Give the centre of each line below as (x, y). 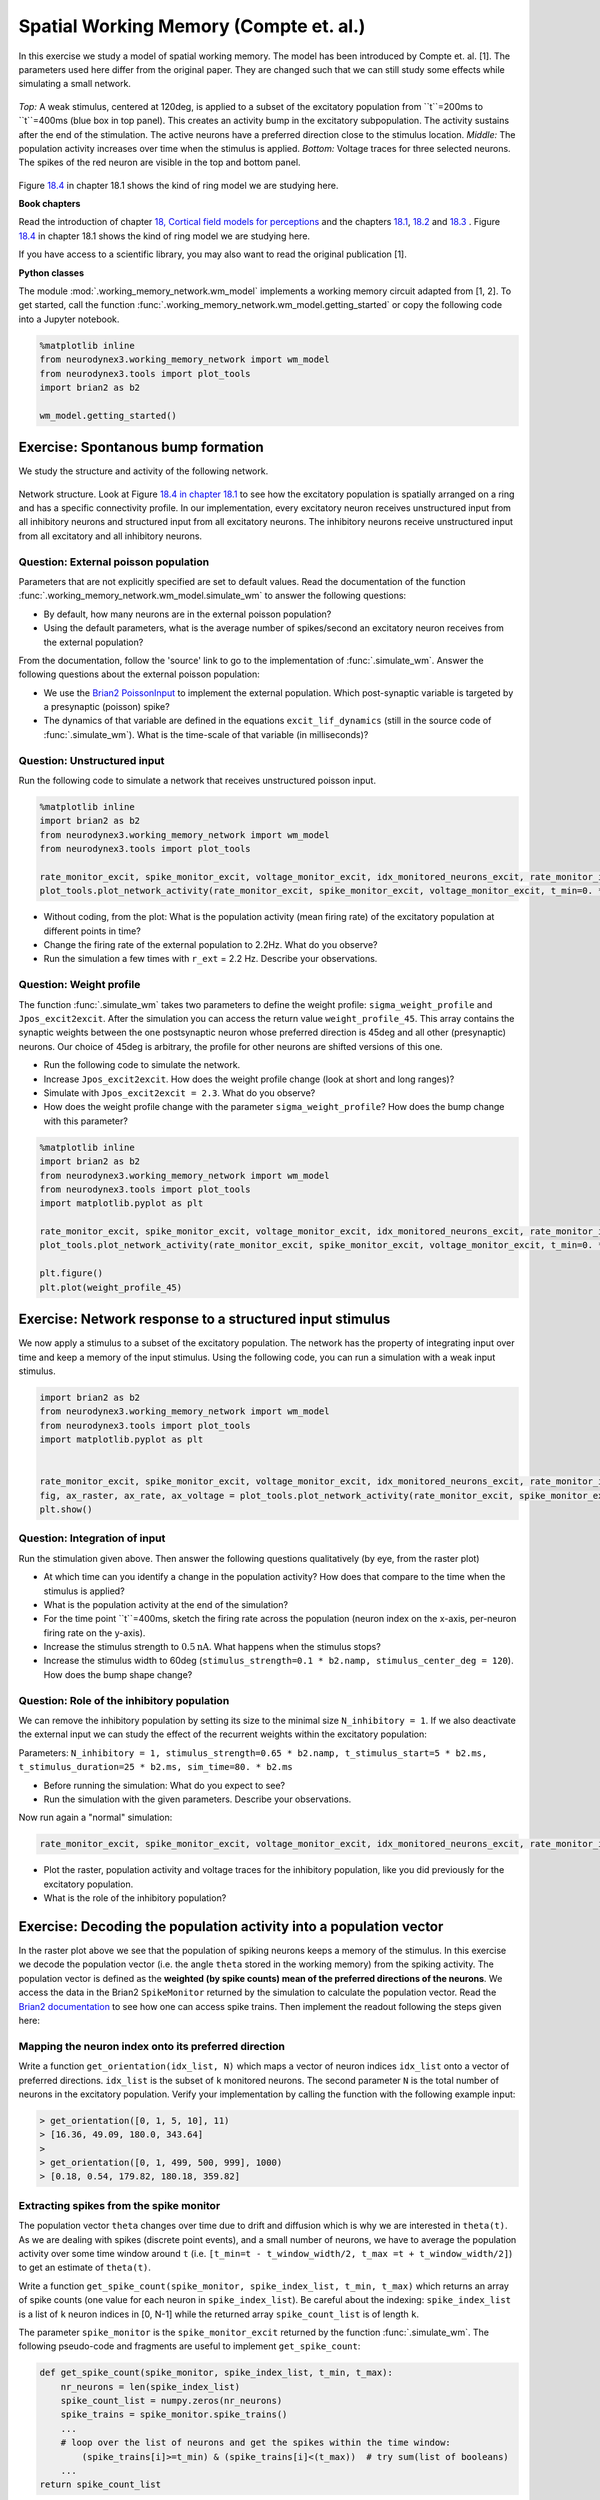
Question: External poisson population (114, 562)
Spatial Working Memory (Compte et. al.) (192, 26)
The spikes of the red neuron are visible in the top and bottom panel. (159, 162)
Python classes (51, 272)
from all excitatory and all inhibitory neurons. (110, 536)
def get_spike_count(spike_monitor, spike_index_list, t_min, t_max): (216, 2373)
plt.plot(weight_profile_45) (111, 1287)
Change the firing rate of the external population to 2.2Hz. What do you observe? (211, 945)
